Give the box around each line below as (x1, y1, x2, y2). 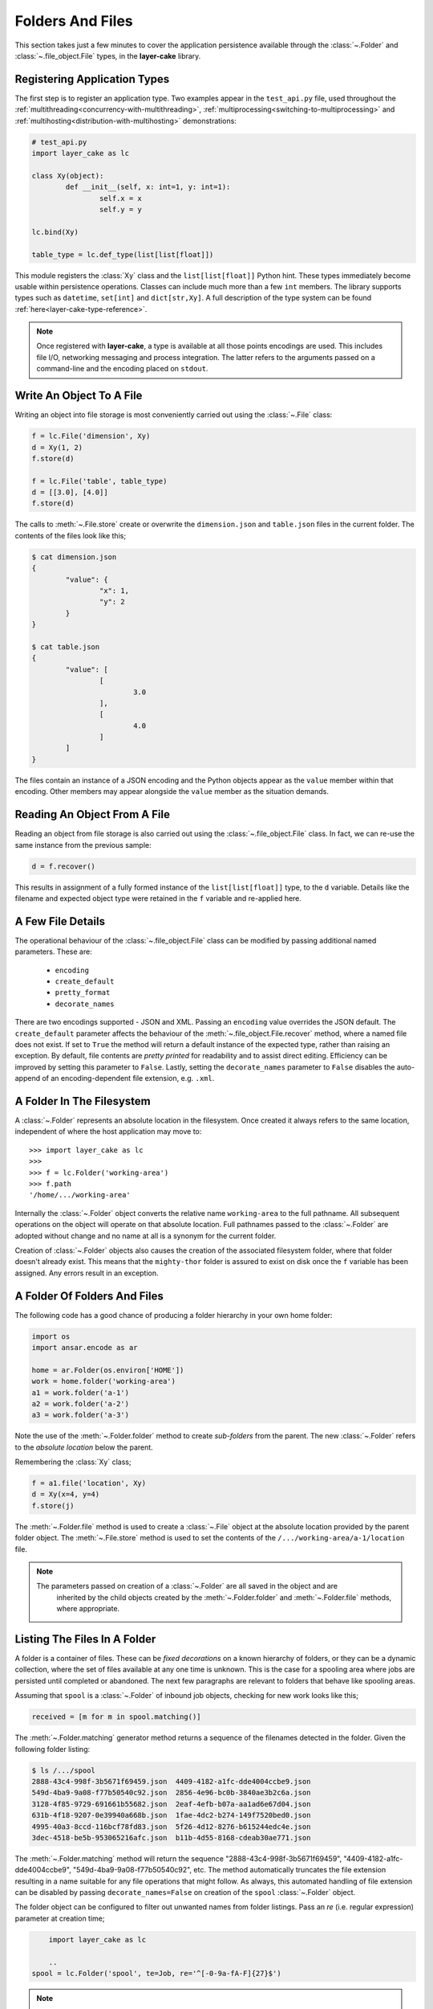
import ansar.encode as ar (31, 1343, 138, 1352)
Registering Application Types (14, 72, 170, 86)
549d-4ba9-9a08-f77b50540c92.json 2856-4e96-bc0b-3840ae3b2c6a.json (31, 1788, 311, 1798)
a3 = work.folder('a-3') (31, 1410, 130, 1420)
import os (31, 1332, 71, 1341)
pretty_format (55, 988, 111, 997)
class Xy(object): (31, 171, 104, 180)
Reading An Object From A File (14, 808, 170, 821)
